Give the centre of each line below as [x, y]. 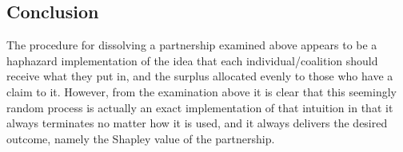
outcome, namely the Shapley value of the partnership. [141, 138]
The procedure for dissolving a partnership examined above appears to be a [192, 45]
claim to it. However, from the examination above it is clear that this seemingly [201, 91]
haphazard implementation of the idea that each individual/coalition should [192, 60]
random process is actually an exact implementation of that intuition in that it [200, 107]
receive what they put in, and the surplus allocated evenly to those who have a [200, 76]
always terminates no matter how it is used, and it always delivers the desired [197, 123]
